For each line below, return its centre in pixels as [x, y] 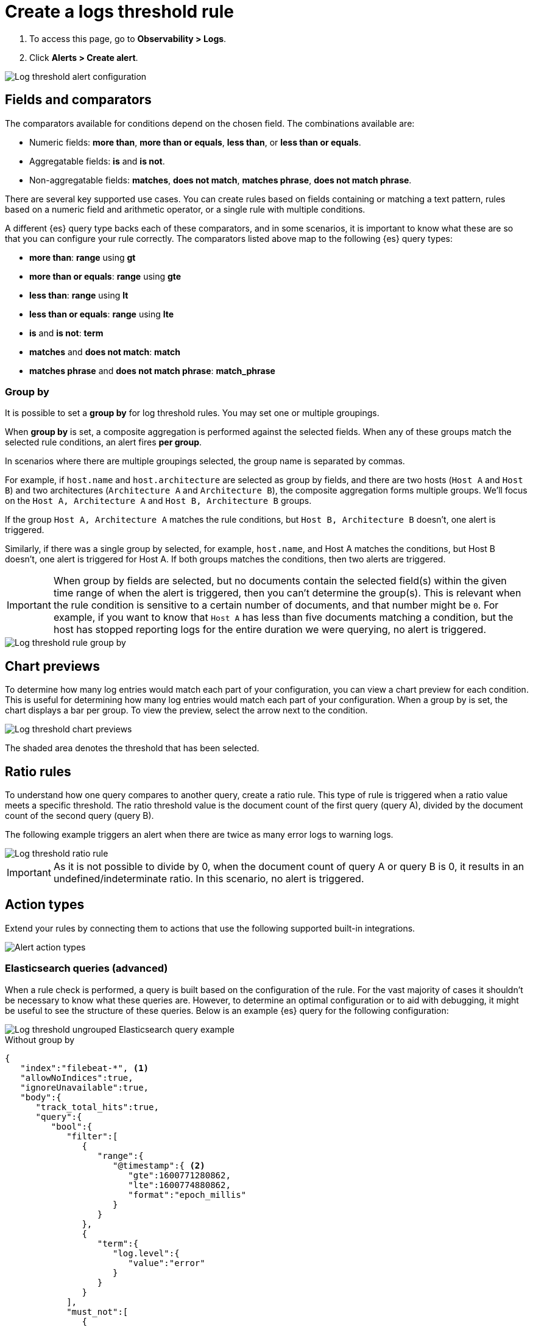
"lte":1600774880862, [179, 1185]
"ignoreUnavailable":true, [85, 1087]
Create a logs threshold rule [119, 12]
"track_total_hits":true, [97, 1107]
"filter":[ [92, 1136]
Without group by [40, 1039]
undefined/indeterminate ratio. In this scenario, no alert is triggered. [209, 879]
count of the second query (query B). [79, 816]
